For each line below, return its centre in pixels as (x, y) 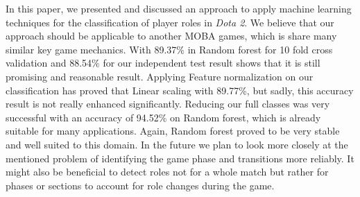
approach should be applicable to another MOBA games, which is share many (171, 36)
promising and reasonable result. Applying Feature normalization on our (160, 76)
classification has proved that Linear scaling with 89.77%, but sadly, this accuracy (180, 90)
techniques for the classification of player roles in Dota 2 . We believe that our (170, 22)
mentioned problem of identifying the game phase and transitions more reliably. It (180, 158)
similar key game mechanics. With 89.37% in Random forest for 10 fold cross (169, 49)
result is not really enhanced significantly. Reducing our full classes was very (168, 104)
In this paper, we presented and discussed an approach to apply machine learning (179, 8)
